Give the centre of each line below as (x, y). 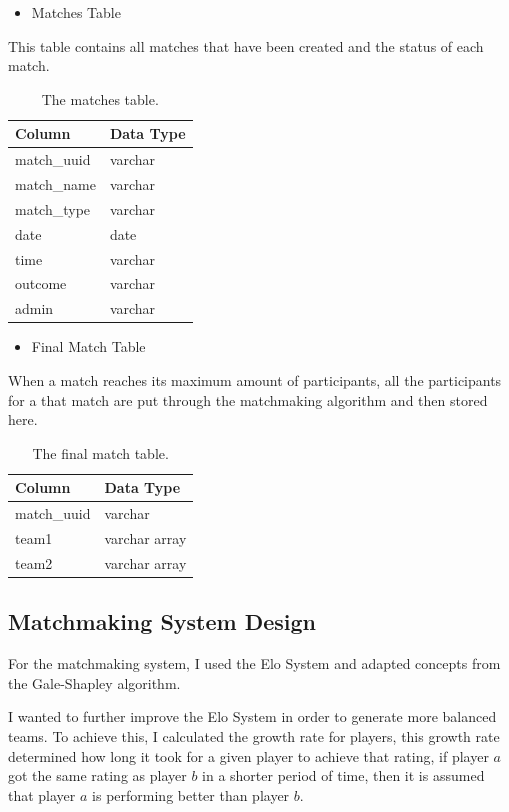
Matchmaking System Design (162, 621)
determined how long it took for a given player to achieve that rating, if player (248, 755)
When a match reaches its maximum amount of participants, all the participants (255, 379)
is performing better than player (191, 794)
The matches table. (100, 98)
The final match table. (100, 452)
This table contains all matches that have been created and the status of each (246, 45)
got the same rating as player (97, 775)
